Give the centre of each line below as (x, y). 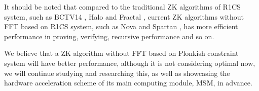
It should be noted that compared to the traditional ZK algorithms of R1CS (122, 7)
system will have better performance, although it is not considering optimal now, (130, 63)
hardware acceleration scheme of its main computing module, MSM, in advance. (128, 83)
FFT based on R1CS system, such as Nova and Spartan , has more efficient (121, 26)
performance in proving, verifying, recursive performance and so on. (109, 36)
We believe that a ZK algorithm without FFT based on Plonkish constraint (121, 53)
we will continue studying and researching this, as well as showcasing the (117, 73)
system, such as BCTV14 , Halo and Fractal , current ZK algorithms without (124, 16)
